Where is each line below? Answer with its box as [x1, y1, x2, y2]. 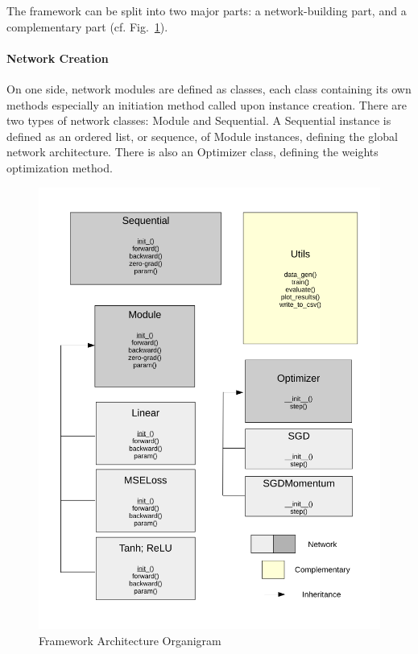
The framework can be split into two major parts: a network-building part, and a [6, 2, 407, 19]
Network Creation [6, 49, 109, 66]
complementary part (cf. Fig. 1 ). [6, 18, 168, 35]
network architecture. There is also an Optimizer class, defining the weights [6, 143, 379, 160]
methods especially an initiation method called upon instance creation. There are [6, 96, 407, 113]
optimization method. [6, 159, 113, 176]
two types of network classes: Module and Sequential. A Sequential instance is [6, 112, 391, 129]
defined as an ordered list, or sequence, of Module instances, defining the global [6, 127, 398, 144]
